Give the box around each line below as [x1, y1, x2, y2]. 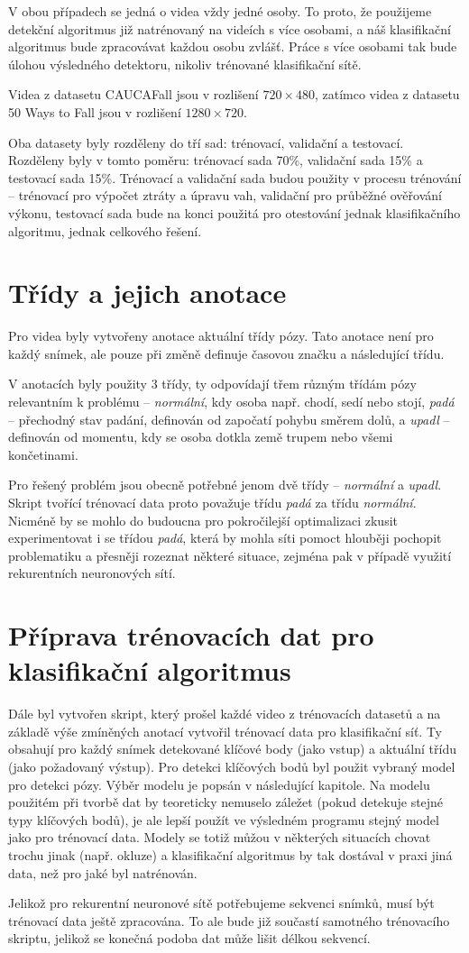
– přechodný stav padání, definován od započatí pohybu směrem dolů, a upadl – [8, 409, 450, 428]
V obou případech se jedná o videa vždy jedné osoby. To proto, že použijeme [8, 2, 432, 20]
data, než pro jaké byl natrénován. [8, 863, 198, 882]
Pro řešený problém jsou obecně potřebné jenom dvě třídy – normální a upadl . [8, 475, 442, 494]
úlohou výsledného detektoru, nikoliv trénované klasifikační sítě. [8, 54, 362, 73]
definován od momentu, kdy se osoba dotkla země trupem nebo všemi [8, 427, 393, 446]
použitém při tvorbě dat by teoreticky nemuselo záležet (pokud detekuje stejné [8, 793, 444, 811]
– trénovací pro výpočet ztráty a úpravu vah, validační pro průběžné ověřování [8, 186, 442, 205]
